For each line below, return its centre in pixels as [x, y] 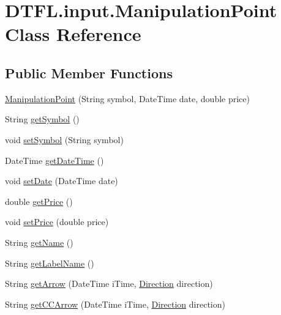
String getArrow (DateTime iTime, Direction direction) [109, 283]
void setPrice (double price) [57, 222]
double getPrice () [39, 201]
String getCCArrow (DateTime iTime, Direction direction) [115, 304]
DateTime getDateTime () [54, 160]
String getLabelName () [50, 263]
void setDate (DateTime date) [62, 181]
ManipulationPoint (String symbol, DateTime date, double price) [127, 98]
